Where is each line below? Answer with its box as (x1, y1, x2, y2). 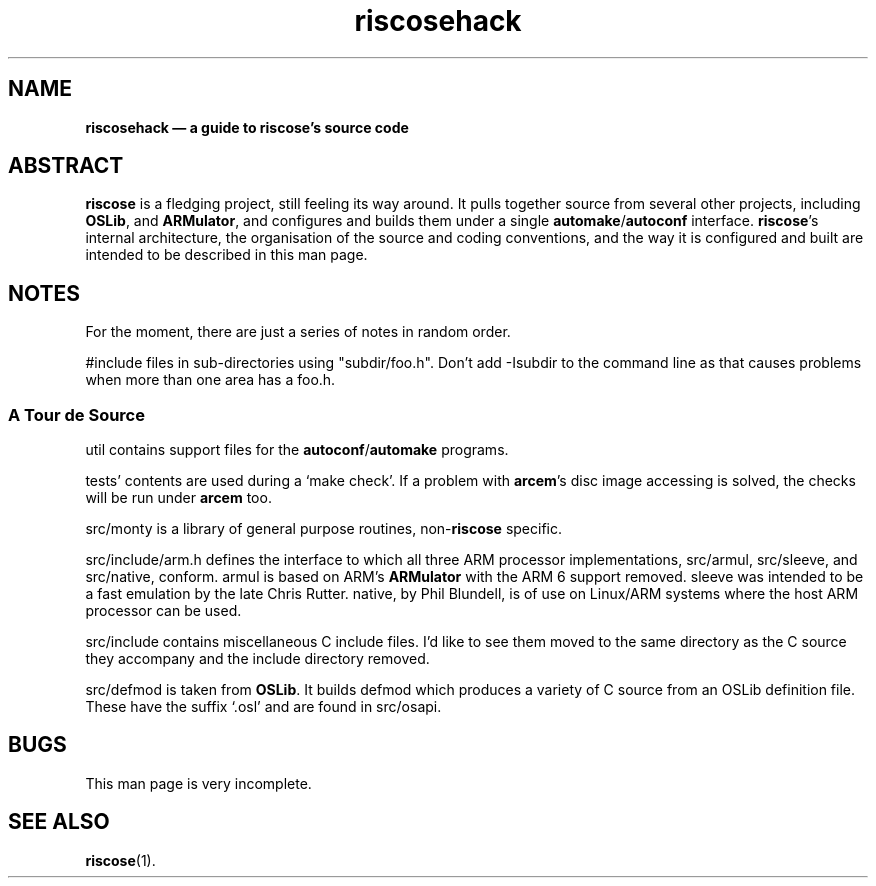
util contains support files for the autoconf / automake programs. (85, 441, 509, 459)
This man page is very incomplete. (85, 774, 312, 792)
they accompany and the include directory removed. (85, 650, 430, 668)
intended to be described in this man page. (85, 246, 368, 264)
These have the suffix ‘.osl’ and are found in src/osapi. (85, 698, 442, 716)
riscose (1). (85, 851, 156, 869)
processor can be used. (85, 602, 242, 620)
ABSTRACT (8, 153, 124, 179)
